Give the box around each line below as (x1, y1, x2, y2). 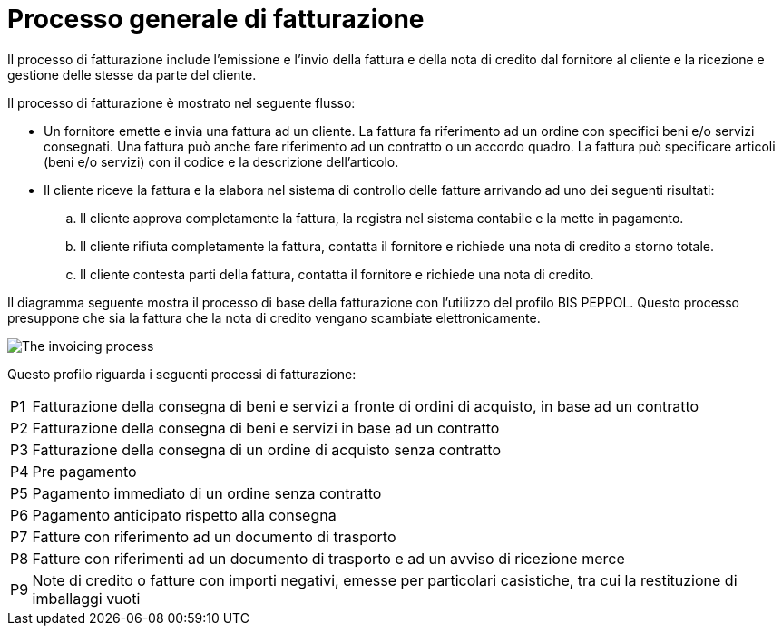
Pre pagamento (32, 462, 137, 481)
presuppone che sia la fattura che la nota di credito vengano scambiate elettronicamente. (7, 309, 541, 326)
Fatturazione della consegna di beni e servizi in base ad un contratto (32, 418, 500, 437)
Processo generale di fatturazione (7, 4, 425, 34)
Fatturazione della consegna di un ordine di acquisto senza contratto (32, 440, 502, 459)
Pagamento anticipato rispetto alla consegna (32, 505, 337, 524)
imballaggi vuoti (32, 589, 141, 608)
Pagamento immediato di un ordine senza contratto (32, 483, 382, 502)
